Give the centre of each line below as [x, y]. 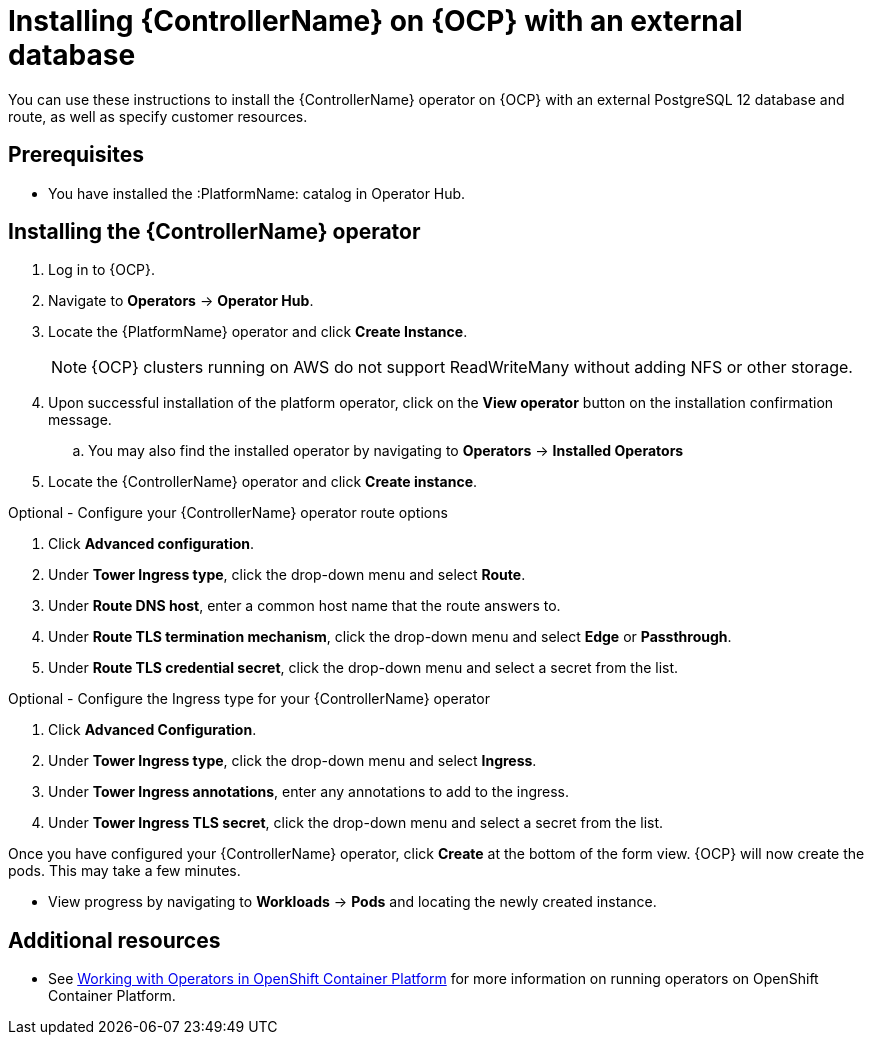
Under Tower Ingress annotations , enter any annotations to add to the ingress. [309, 792]
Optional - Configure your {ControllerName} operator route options [228, 513]
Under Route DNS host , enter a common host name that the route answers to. [304, 606]
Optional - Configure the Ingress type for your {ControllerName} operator [249, 699]
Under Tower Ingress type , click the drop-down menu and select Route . [287, 575]
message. [80, 420]
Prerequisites [76, 155]
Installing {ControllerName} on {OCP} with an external [375, 21]
